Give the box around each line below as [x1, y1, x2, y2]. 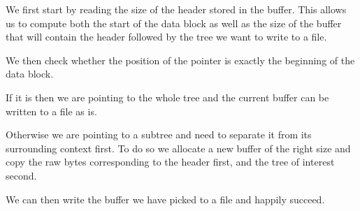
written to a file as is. [6, 103, 97, 118]
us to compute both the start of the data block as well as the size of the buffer [6, 15, 342, 30]
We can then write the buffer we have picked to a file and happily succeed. [6, 191, 325, 206]
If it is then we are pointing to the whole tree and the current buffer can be [6, 89, 329, 104]
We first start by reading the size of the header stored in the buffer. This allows [6, 2, 347, 16]
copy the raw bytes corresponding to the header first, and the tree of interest [6, 154, 335, 169]
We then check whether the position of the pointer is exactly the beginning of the [6, 52, 355, 67]
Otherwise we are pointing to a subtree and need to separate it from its [6, 127, 312, 142]
